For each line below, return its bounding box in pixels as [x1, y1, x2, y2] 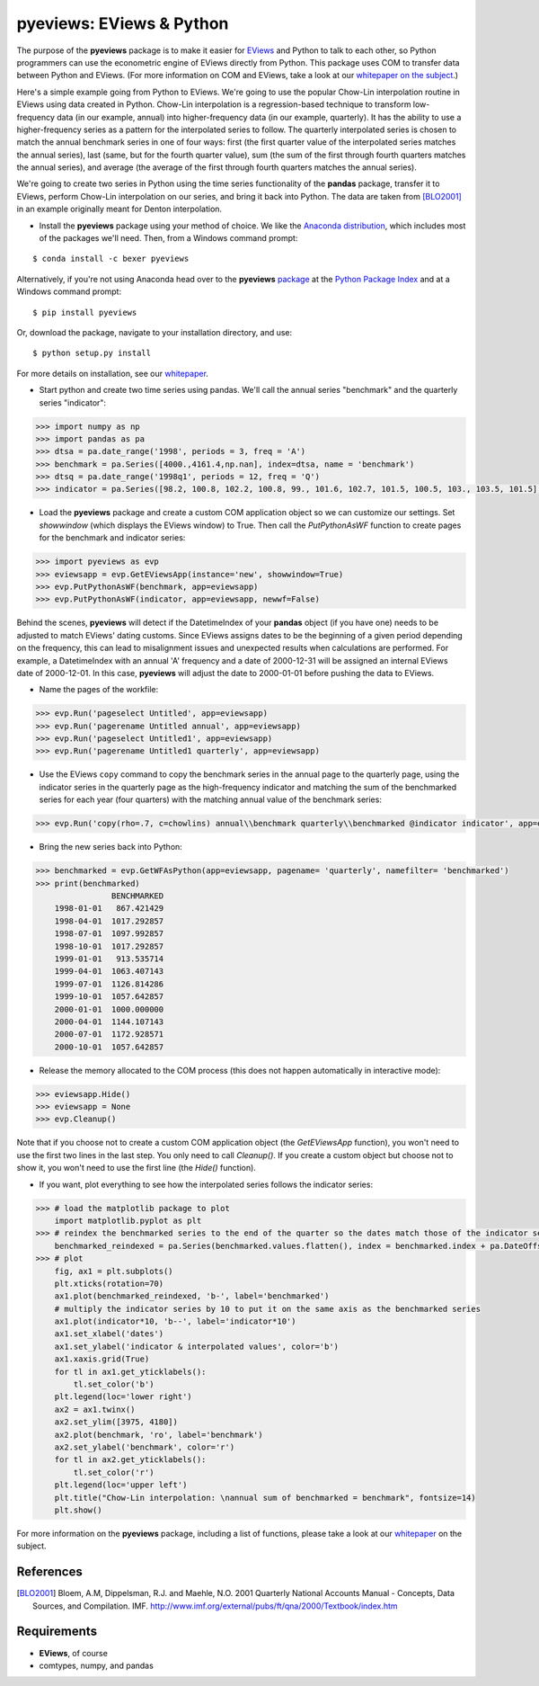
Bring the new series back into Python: [39, 842, 183, 852]
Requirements [16, 1624, 98, 1639]
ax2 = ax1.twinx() [54, 1404, 136, 1414]
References [16, 1565, 83, 1580]
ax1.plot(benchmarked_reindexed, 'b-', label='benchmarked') [54, 1291, 330, 1301]
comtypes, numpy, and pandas [39, 1660, 155, 1671]
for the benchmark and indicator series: [39, 532, 186, 543]
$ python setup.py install [32, 348, 152, 359]
